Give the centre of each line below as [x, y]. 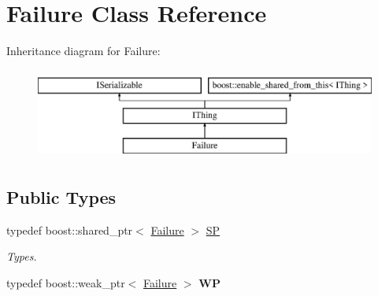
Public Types [61, 197]
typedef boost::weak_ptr [66, 283]
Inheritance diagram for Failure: [83, 51]
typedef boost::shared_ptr [70, 229]
